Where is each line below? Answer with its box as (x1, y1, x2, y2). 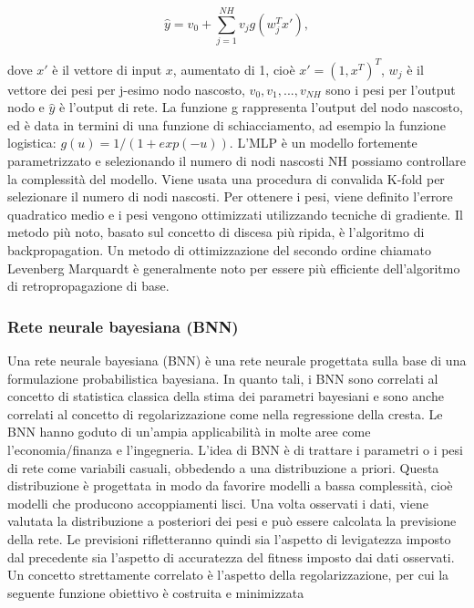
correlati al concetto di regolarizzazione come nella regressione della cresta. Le (7, 404, 443, 423)
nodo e (7, 98, 45, 117)
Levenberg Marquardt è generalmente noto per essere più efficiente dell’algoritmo (7, 258, 460, 277)
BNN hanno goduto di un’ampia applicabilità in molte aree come (7, 422, 371, 441)
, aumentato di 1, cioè (172, 59, 295, 78)
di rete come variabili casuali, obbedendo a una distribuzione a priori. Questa (7, 458, 439, 477)
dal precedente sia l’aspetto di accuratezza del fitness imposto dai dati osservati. (7, 547, 455, 566)
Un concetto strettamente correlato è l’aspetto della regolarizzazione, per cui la (7, 565, 449, 584)
